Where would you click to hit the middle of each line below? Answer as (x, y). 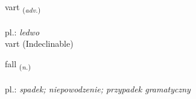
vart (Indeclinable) (39, 43)
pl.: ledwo (22, 31)
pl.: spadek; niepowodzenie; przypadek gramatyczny (98, 88)
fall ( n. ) (18, 64)
